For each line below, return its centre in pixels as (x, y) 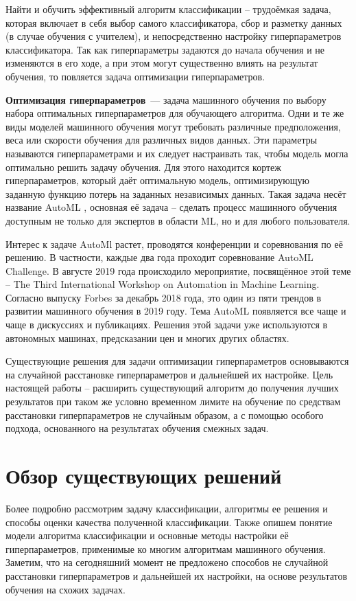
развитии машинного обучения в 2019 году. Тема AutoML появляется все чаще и (176, 311)
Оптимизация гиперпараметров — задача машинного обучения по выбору (166, 99)
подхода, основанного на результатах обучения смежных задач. (137, 428)
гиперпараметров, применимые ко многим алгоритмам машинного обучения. (166, 548)
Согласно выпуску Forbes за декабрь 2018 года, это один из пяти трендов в (164, 297)
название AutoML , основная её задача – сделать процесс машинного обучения (171, 207)
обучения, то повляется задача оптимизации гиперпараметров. (135, 76)
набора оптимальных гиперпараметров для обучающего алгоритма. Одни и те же (175, 113)
